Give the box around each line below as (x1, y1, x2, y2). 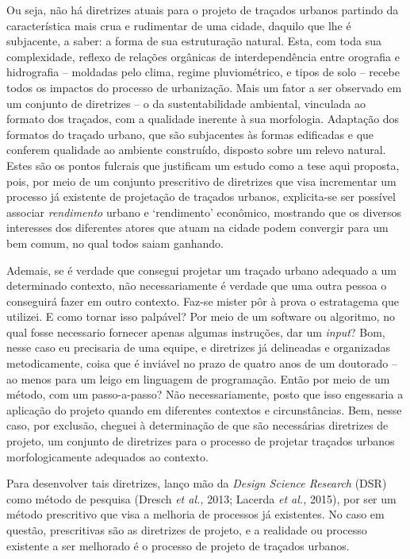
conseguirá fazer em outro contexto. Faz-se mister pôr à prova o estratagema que (6, 292, 399, 309)
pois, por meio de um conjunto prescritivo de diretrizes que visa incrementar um (6, 172, 397, 189)
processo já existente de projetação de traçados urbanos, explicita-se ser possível (6, 188, 396, 205)
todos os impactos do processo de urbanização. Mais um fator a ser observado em (6, 79, 402, 95)
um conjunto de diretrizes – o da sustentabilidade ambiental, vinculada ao (6, 94, 366, 111)
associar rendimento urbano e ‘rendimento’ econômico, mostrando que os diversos (6, 203, 402, 220)
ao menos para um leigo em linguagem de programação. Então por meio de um (6, 370, 390, 387)
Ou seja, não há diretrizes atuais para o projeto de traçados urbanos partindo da (6, 2, 399, 17)
